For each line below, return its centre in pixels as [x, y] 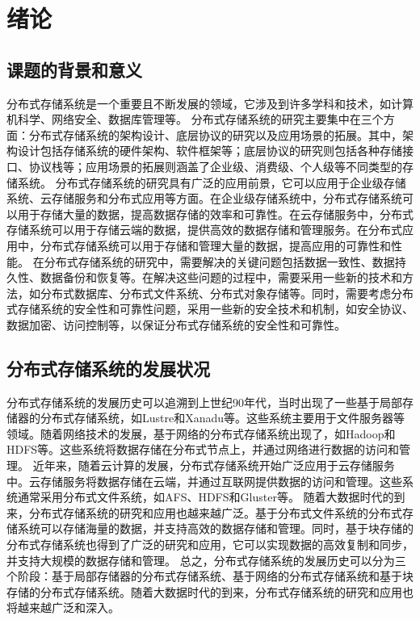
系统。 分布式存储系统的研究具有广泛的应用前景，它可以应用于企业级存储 [212, 182]
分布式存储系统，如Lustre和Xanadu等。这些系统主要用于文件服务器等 [223, 418]
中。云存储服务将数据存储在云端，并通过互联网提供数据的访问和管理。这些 [204, 481]
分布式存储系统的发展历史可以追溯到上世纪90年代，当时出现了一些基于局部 [204, 402]
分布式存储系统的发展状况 [108, 368]
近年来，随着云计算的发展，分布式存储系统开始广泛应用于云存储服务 [214, 465]
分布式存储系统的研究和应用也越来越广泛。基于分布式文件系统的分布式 [215, 512]
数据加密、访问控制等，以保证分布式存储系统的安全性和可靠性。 [176, 324]
